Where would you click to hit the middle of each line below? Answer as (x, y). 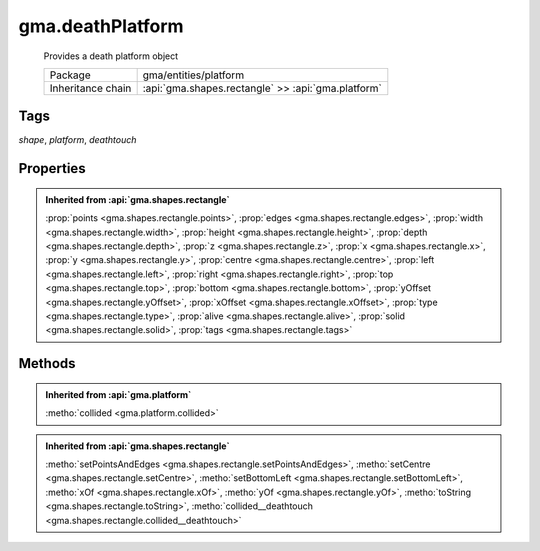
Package (70, 75)
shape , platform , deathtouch (77, 140)
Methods (47, 363)
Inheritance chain (90, 88)
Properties (52, 168)
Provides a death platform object (111, 56)
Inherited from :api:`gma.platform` (118, 394)
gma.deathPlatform (101, 26)
